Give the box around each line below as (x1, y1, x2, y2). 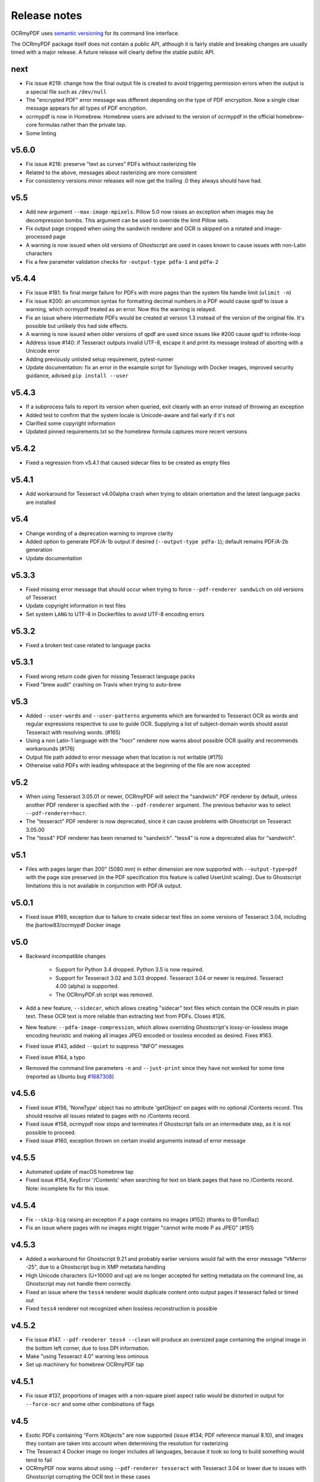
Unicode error (25, 347, 60, 354)
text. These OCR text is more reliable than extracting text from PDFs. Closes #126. (25, 1013, 226, 1020)
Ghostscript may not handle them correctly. (25, 1280, 132, 1288)
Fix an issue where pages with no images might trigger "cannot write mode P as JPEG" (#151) (25, 1224, 254, 1231)
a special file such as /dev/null (25, 88, 107, 95)
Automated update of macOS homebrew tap (25, 1168, 134, 1176)
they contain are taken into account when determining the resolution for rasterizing (25, 1440, 228, 1447)
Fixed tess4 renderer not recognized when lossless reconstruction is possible (25, 1305, 217, 1312)
